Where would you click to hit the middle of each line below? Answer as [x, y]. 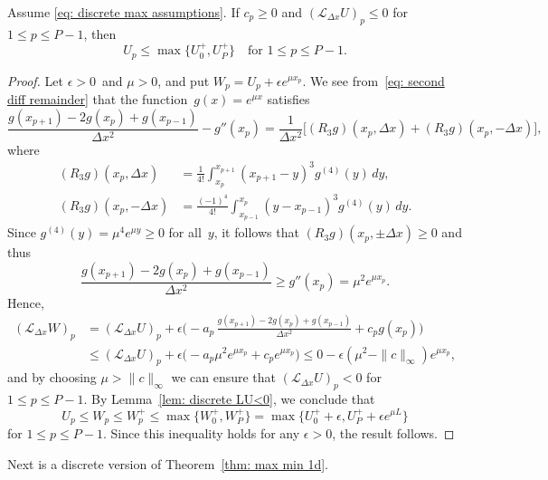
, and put [184, 80]
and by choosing [52, 377]
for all [185, 232]
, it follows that [256, 232]
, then [100, 33]
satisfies [288, 99]
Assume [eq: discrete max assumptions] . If [123, 12]
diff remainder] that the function [98, 99]
